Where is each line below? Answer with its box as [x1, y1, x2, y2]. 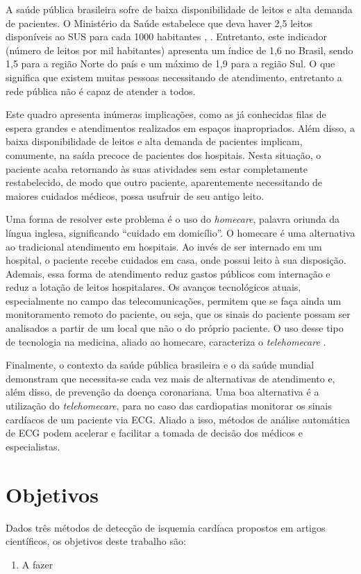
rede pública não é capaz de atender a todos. [6, 83, 196, 98]
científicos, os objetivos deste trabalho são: [6, 534, 186, 548]
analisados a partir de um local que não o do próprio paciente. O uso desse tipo [6, 321, 344, 335]
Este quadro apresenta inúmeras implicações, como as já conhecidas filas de [6, 107, 326, 121]
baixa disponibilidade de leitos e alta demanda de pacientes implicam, [6, 134, 303, 149]
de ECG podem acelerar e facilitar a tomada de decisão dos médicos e [6, 425, 303, 440]
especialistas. [6, 439, 60, 453]
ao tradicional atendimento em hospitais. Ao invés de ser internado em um [6, 239, 322, 253]
